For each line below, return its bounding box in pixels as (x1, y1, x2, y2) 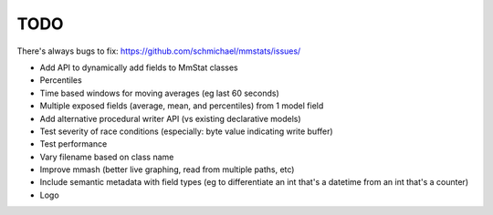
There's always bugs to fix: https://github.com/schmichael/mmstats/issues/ (16, 46, 301, 56)
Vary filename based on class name (39, 151, 174, 162)
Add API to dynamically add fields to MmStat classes (39, 62, 239, 73)
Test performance (39, 138, 108, 149)
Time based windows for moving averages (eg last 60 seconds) (39, 87, 280, 98)
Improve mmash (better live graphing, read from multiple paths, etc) (39, 164, 295, 175)
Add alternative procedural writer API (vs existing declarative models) (39, 113, 301, 124)
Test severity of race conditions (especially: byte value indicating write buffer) (39, 126, 333, 137)
